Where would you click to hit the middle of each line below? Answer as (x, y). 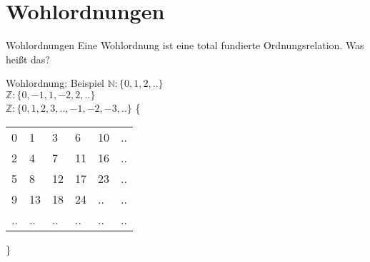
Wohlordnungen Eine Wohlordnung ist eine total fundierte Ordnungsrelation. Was (185, 45)
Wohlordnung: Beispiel (55, 83)
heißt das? (28, 59)
